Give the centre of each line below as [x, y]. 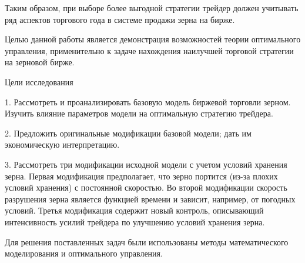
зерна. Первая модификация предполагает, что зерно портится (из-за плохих [141, 176]
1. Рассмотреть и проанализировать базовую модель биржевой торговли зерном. [148, 101]
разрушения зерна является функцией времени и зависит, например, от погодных [150, 199]
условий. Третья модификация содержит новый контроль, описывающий [134, 210]
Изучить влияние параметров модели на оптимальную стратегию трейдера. [139, 113]
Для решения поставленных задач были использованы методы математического [147, 242]
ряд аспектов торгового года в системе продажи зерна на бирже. [120, 19]
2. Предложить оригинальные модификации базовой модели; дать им [128, 133]
